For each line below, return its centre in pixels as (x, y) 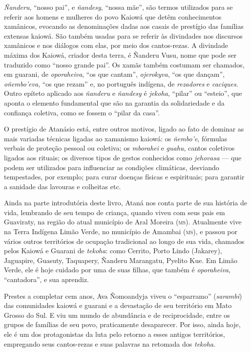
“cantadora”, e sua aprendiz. (46, 279)
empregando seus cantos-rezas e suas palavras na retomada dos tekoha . (110, 343)
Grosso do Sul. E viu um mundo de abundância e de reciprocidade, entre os (117, 315)
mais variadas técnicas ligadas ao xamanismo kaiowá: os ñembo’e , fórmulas (116, 138)
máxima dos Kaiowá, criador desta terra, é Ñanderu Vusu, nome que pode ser (120, 55)
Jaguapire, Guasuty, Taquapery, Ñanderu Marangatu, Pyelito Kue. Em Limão (121, 260)
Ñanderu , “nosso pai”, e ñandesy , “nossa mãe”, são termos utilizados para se (118, 7)
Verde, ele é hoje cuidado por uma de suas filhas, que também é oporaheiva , (117, 270)
